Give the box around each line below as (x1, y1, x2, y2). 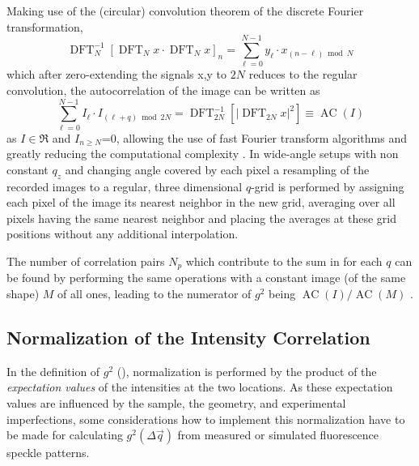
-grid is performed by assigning (251, 177, 404, 195)
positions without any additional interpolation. (6, 225, 239, 242)
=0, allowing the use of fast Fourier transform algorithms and (101, 129, 408, 146)
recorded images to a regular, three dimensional (6, 177, 243, 195)
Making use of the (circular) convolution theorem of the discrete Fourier (6, 2, 364, 19)
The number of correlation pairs (6, 252, 165, 269)
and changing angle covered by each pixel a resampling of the (65, 160, 370, 177)
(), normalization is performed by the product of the (116, 362, 377, 379)
